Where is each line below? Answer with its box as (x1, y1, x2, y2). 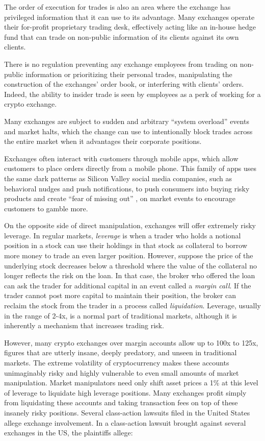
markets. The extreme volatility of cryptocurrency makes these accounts (4, 357, 229, 367)
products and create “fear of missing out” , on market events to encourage (4, 193, 235, 204)
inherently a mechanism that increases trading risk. (4, 320, 164, 331)
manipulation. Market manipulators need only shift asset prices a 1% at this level (4, 377, 258, 388)
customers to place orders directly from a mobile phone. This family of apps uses (4, 163, 256, 174)
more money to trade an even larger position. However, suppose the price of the (4, 250, 253, 261)
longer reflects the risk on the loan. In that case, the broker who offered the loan (4, 270, 255, 281)
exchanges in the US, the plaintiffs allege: (4, 427, 133, 438)
